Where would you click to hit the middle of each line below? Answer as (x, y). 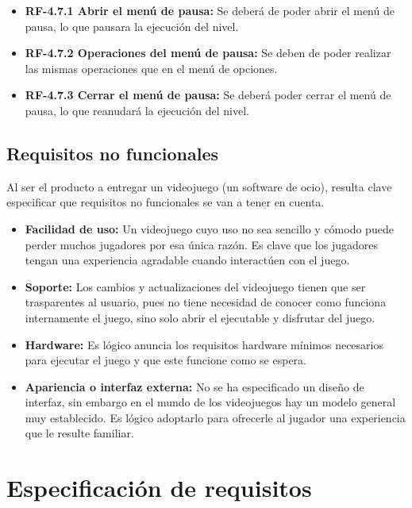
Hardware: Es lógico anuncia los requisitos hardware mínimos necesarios (204, 344)
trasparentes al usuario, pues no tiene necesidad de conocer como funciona (206, 302)
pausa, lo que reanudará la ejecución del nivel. (137, 110)
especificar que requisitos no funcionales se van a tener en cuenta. (166, 202)
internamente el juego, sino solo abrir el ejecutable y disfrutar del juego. (200, 317)
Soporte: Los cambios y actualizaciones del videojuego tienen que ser (195, 286)
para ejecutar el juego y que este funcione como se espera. (166, 360)
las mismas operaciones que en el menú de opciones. (151, 68)
